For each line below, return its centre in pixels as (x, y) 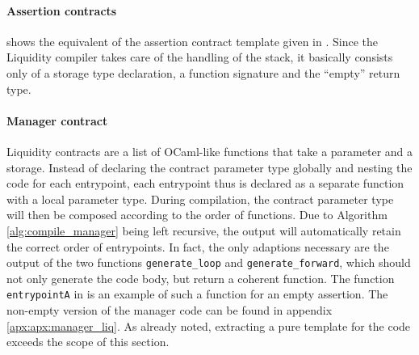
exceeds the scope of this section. (88, 342)
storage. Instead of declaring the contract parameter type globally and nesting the (209, 167)
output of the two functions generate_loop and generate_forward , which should (209, 262)
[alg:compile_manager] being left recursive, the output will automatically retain (204, 230)
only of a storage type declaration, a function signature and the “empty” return (203, 72)
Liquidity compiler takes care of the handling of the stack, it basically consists (200, 57)
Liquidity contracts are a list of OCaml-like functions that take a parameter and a (210, 151)
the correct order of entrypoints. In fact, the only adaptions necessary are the (198, 246)
